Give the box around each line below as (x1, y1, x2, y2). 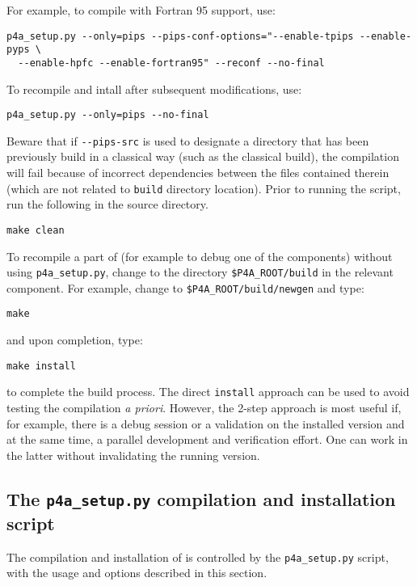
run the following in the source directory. (6, 196, 208, 213)
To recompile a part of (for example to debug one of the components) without (6, 247, 393, 264)
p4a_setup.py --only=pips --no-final (6, 109, 209, 121)
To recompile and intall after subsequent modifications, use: (6, 80, 302, 97)
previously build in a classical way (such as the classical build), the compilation (6, 148, 399, 165)
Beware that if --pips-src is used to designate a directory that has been (6, 132, 369, 149)
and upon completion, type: (6, 331, 143, 348)
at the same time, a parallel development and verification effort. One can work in (6, 431, 408, 448)
